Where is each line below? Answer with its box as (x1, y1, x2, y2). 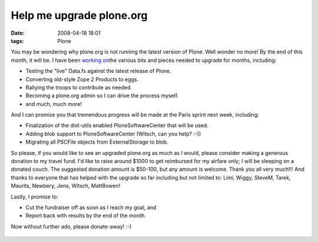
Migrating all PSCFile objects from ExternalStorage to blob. (25, 138, 168, 145)
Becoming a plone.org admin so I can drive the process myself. (25, 92, 179, 100)
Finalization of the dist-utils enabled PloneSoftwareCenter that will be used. (25, 122, 209, 129)
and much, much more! (25, 100, 82, 107)
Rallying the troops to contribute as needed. (25, 84, 132, 91)
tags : (11, 37, 24, 44)
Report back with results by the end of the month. (25, 212, 147, 219)
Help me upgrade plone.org (11, 9, 148, 22)
